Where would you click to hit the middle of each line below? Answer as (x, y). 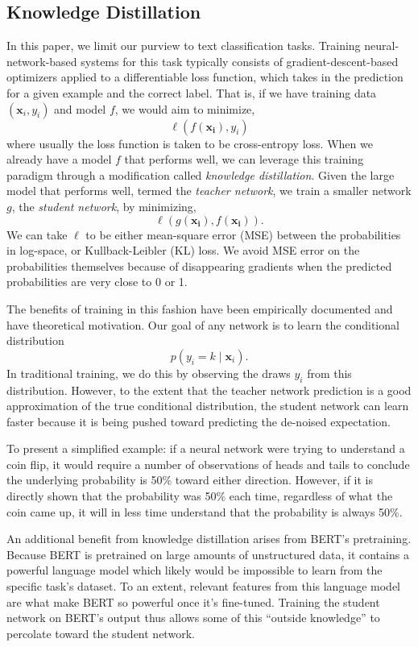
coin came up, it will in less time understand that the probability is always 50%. (205, 511)
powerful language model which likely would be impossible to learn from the (195, 570)
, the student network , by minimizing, (104, 206)
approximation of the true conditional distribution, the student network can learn (208, 406)
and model (80, 108)
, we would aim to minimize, (185, 108)
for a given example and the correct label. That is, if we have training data (192, 92)
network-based (42, 61)
